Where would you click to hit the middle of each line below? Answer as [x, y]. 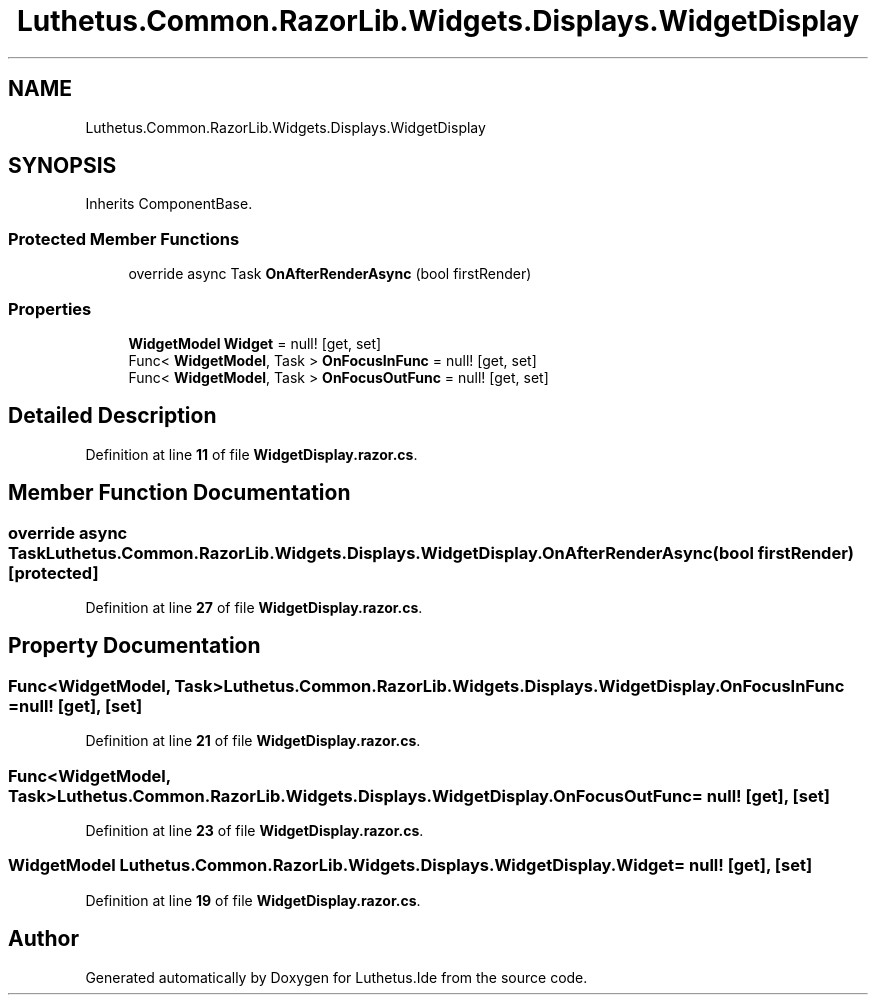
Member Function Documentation [179, 493]
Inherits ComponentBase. [169, 204]
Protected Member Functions [124, 238]
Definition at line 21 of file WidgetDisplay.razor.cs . [253, 741]
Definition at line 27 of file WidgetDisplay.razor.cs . [254, 607]
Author [43, 939]
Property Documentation [134, 646]
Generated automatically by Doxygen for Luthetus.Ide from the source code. [336, 977]
